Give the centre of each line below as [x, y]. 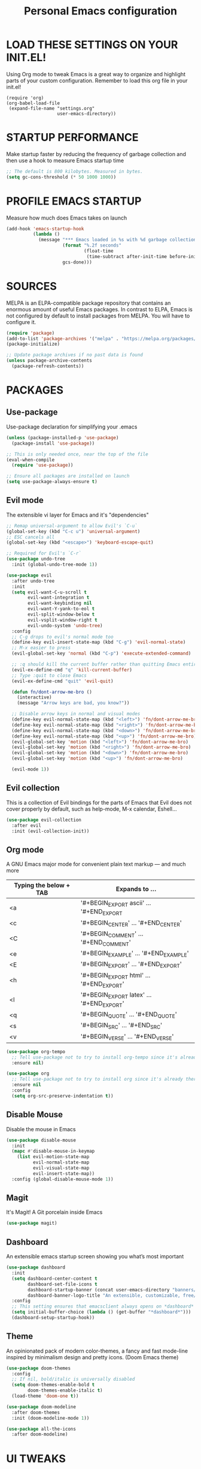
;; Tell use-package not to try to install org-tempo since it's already [105, 1057]
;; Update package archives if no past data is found [75, 355]
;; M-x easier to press [41, 648]
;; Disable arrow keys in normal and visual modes [76, 714]
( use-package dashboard [36, 1267]
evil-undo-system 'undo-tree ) [65, 625]
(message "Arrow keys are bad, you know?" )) [73, 703]
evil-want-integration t [59, 598]
